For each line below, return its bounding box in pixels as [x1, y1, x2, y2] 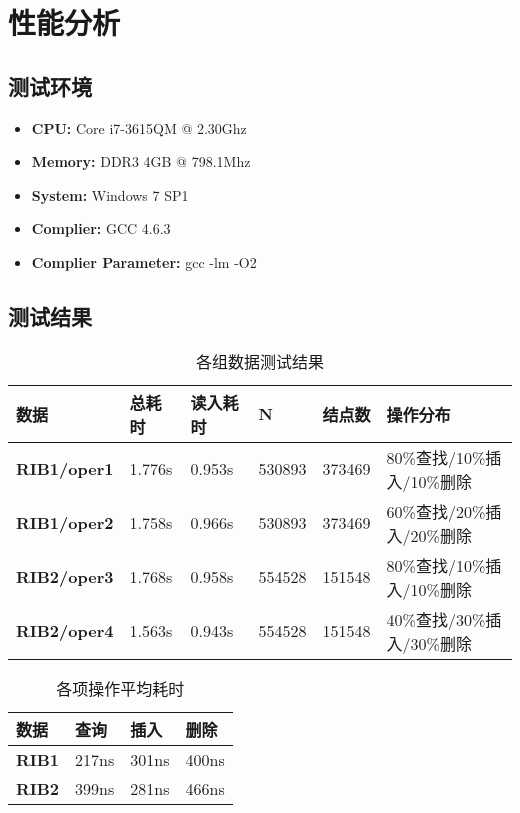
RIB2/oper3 [16, 565, 114, 589]
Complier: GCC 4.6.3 [31, 218, 171, 239]
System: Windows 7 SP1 [31, 184, 189, 205]
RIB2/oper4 [16, 619, 114, 643]
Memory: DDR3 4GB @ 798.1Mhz [31, 151, 251, 172]
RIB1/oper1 [16, 457, 114, 481]
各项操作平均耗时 [56, 676, 185, 700]
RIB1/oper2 [16, 511, 114, 535]
